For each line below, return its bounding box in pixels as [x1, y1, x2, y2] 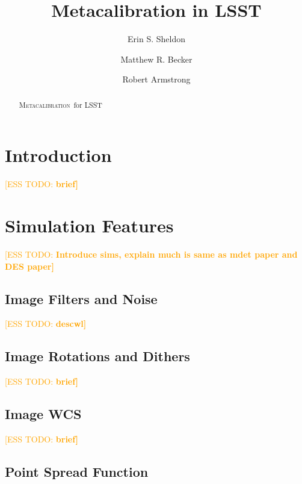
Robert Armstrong [122, 73, 191, 85]
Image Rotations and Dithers [5, 347, 190, 365]
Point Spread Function [5, 462, 149, 480]
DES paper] [5, 259, 54, 272]
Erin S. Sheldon [128, 33, 185, 45]
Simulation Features [5, 213, 174, 238]
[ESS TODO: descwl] [5, 317, 87, 330]
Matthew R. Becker [120, 52, 193, 65]
